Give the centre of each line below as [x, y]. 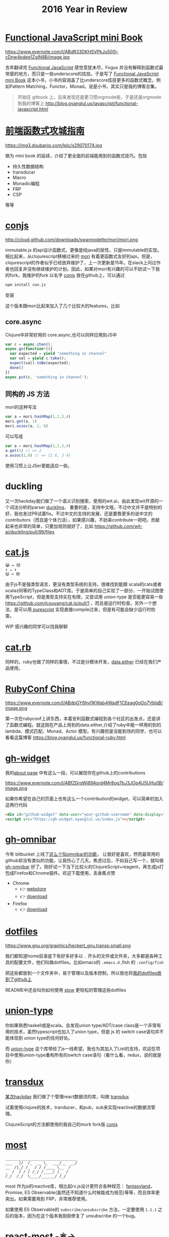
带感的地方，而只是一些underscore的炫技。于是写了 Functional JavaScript [82, 74]
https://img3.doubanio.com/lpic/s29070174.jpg [54, 145]
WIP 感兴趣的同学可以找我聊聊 [36, 627]
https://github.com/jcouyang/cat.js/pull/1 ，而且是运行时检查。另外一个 [79, 603]
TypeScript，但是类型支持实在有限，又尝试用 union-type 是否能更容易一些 [86, 597]
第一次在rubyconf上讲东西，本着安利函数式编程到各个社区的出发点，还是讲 [83, 719]
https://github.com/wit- [118, 526]
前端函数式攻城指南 [45, 131]
